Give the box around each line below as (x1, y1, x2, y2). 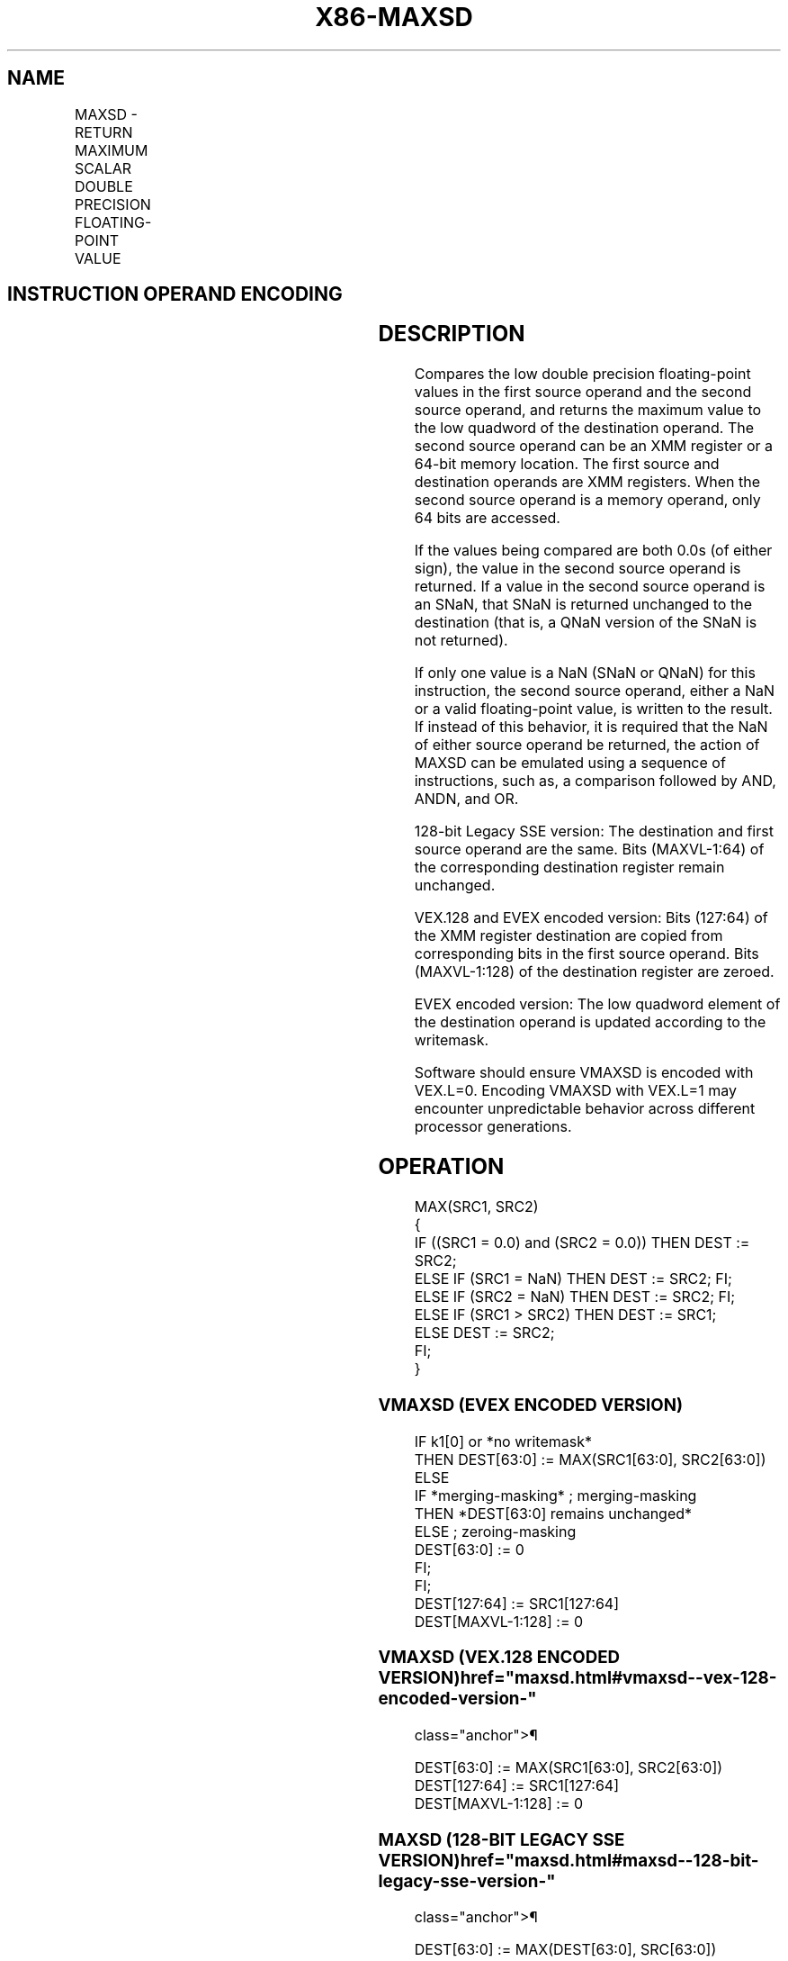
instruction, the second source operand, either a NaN (414, 682, 775, 700)
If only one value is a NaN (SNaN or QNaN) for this (414, 664, 756, 682)
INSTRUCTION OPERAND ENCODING (7, 283, 343, 306)
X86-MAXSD (315, 2, 473, 32)
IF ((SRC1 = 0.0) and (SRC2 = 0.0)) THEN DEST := (414, 1234, 750, 1252)
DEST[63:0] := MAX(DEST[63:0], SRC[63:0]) (414, 1940, 717, 1959)
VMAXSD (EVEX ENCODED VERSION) (378, 1394, 684, 1415)
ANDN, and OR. (414, 790, 519, 809)
